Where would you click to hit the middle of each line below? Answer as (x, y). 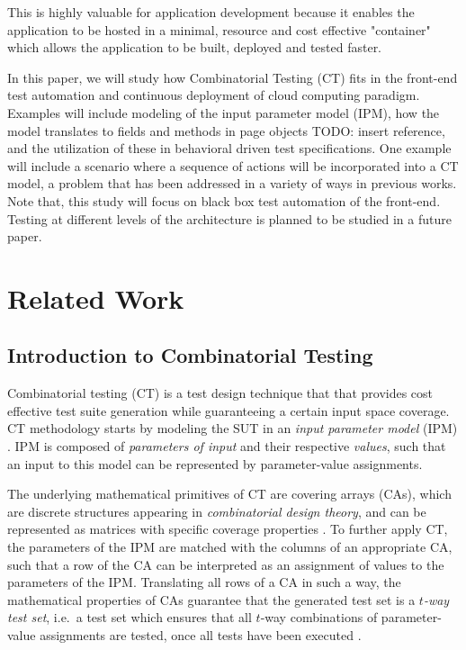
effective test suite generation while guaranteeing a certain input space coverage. (229, 410)
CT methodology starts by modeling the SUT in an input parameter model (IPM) (233, 428)
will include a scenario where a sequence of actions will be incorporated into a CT (233, 165)
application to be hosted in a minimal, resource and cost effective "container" (219, 29)
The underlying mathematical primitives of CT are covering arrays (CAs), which (229, 494)
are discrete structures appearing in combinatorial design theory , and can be (217, 511)
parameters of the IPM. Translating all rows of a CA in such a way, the (204, 582)
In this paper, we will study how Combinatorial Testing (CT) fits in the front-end (233, 77)
